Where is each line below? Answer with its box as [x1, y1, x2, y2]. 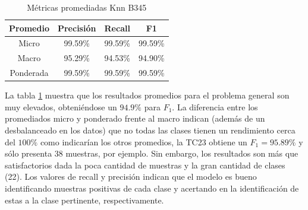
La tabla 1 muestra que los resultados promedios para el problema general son [5, 89, 290, 101]
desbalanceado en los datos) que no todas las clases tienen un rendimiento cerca [5, 124, 296, 136]
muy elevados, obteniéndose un [5, 100, 117, 113]
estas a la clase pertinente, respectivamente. [5, 193, 164, 206]
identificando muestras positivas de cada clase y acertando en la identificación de [5, 182, 299, 194]
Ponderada [10, 66, 49, 79]
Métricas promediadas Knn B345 [27, 1, 147, 13]
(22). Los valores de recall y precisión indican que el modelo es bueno [5, 170, 257, 183]
